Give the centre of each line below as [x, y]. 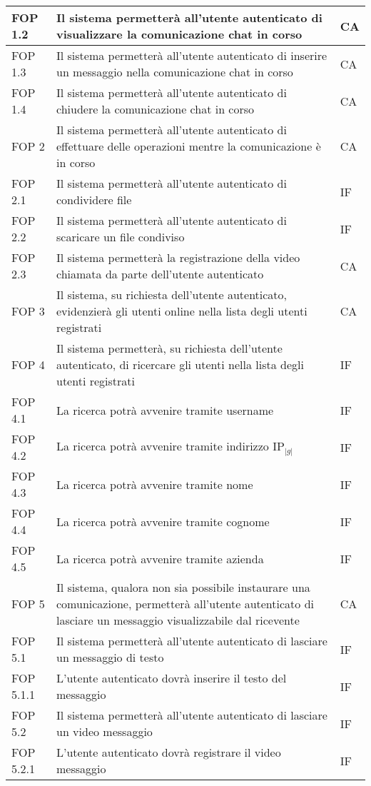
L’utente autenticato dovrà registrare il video [169, 752]
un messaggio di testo [110, 657]
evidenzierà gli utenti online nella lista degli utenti [182, 311]
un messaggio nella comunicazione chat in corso [175, 72]
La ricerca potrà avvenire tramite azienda [160, 558]
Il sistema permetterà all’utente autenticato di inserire [192, 55]
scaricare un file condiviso [121, 237]
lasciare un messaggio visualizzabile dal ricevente [178, 620]
